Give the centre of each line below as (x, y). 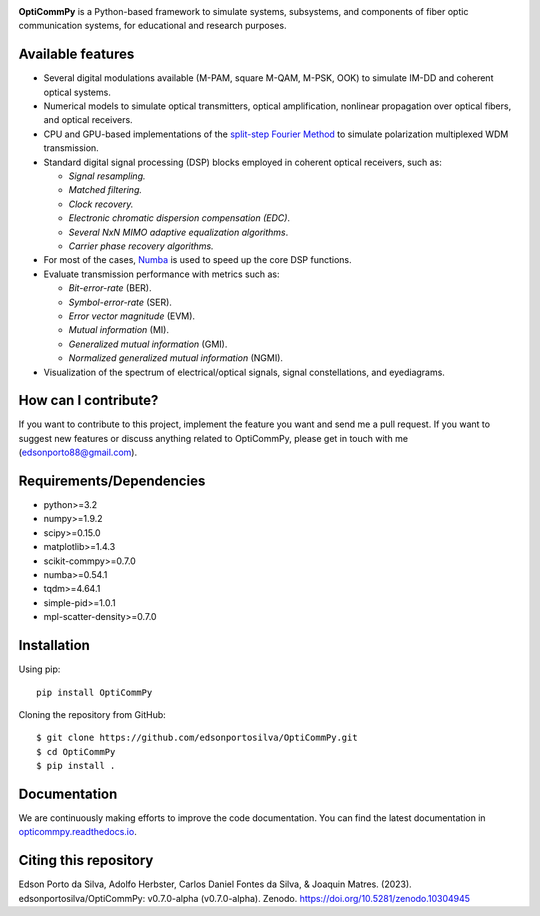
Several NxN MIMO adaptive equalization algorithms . (178, 232)
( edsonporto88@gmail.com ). (78, 452)
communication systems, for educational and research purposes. (152, 26)
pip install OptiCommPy (94, 692)
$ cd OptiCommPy (76, 751)
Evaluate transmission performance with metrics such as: (161, 274)
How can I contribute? (88, 400)
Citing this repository (86, 860)
